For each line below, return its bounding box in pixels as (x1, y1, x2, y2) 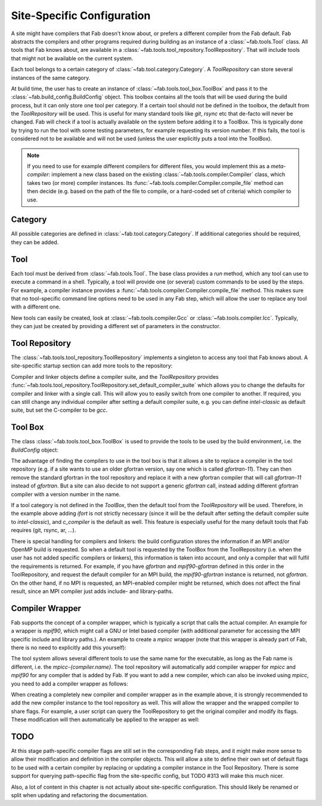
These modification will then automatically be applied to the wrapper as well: (11, 716, 200, 723)
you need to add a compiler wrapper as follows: (11, 680, 128, 687)
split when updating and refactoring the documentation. (11, 791, 148, 799)
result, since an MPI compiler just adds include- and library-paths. (11, 588, 174, 595)
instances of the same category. (11, 74, 91, 81)
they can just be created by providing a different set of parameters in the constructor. (11, 323, 221, 330)
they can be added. (11, 239, 59, 246)
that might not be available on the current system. (11, 54, 134, 62)
